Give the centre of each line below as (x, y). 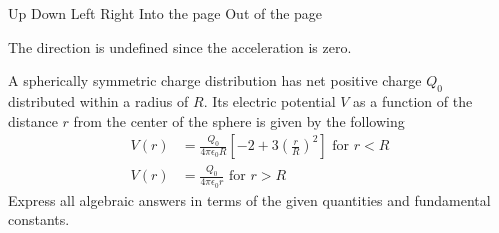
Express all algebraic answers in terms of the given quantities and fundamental (249, 199)
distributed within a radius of (98, 100)
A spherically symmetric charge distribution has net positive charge (215, 80)
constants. (39, 219)
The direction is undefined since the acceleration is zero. (180, 46)
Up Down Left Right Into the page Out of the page (165, 13)
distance (33, 120)
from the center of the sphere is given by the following (239, 120)
